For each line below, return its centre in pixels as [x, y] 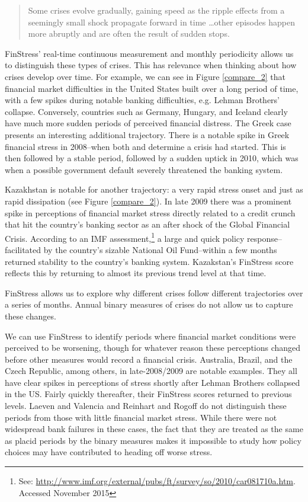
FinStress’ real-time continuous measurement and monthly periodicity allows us [149, 53]
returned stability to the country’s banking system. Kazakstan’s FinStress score [149, 261]
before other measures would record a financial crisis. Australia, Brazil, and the [149, 359]
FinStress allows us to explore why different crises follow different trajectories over [154, 292]
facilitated [23, 249]
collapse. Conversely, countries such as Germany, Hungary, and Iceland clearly [146, 111]
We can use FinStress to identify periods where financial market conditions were [150, 336]
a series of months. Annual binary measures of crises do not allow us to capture [149, 304]
